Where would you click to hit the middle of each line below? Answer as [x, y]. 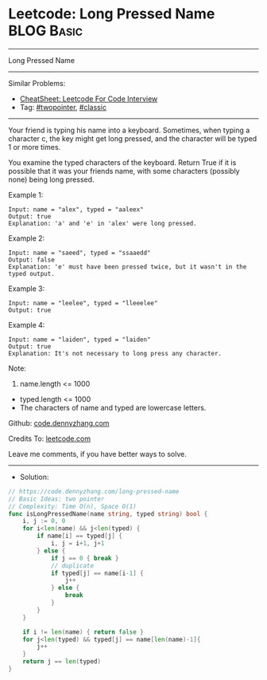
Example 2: [27, 238]
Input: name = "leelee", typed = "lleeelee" [83, 303]
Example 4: [27, 324]
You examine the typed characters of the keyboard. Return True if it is [122, 162]
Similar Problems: [37, 83]
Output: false [32, 260]
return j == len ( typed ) [62, 662]
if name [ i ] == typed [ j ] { [80, 536]
